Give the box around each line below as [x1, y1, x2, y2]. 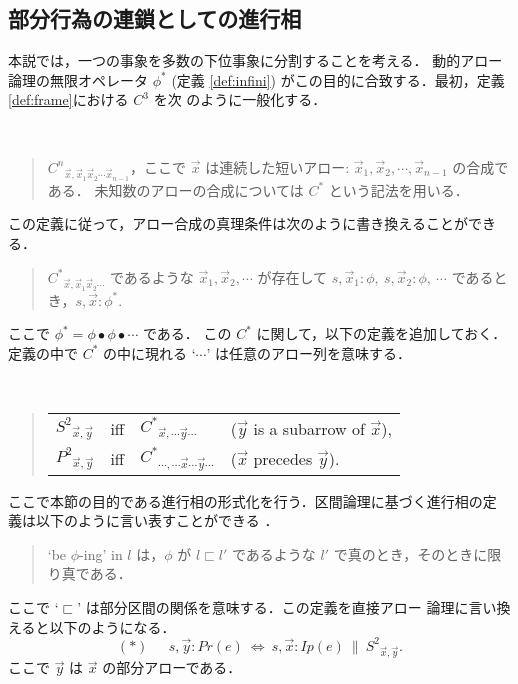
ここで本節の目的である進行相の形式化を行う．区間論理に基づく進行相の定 [8, 490, 497, 511]
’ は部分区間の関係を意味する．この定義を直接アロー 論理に [77, 596, 469, 617]
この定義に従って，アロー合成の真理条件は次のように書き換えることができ [8, 213, 496, 234]
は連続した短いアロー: [205, 156, 350, 177]
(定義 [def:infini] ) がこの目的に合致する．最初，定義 [171, 69, 505, 90]
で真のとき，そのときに [333, 543, 488, 564]
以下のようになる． [49, 616, 176, 637]
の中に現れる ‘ [103, 342, 196, 363]
